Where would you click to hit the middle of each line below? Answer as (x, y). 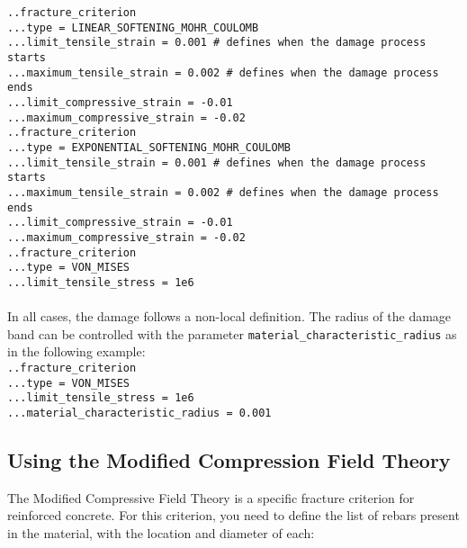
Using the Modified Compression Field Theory (229, 459)
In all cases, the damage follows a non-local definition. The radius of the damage (229, 316)
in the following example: (76, 351)
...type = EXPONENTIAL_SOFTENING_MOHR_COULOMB (149, 147)
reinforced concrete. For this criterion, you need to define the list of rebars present (233, 515)
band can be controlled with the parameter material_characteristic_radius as (232, 333)
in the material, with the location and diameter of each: (161, 532)
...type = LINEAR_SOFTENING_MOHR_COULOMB (133, 27)
